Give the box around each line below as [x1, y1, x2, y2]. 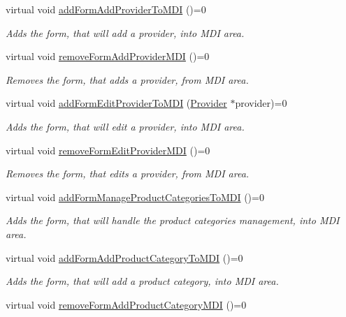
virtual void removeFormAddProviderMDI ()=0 [6, 49, 210, 64]
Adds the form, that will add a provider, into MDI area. [6, 25, 245, 40]
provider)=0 [235, 96, 287, 110]
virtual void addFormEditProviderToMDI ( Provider [6, 96, 227, 110]
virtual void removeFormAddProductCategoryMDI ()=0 [6, 297, 247, 311]
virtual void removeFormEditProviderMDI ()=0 [6, 142, 210, 157]
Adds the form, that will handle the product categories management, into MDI [6, 213, 340, 228]
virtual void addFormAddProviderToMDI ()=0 [6, 2, 206, 16]
